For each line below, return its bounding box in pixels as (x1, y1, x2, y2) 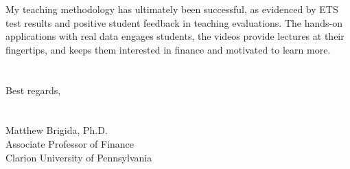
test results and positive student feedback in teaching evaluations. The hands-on (5, 15, 342, 30)
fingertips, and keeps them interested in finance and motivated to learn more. (5, 42, 331, 56)
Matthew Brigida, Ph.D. (5, 123, 108, 137)
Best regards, (5, 82, 61, 97)
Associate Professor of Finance (5, 136, 135, 150)
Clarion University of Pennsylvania (5, 150, 152, 164)
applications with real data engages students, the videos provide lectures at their (5, 29, 345, 43)
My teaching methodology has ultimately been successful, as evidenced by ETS (5, 2, 338, 16)
